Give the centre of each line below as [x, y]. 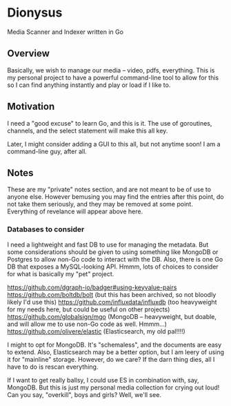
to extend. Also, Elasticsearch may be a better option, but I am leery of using [116, 352]
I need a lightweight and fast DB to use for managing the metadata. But [108, 244]
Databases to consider [46, 229]
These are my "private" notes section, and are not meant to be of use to [109, 190]
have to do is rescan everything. [53, 367]
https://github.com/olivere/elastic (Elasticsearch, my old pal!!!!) [97, 331]
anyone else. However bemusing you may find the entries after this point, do [115, 197]
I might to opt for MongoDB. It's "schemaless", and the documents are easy [114, 345]
